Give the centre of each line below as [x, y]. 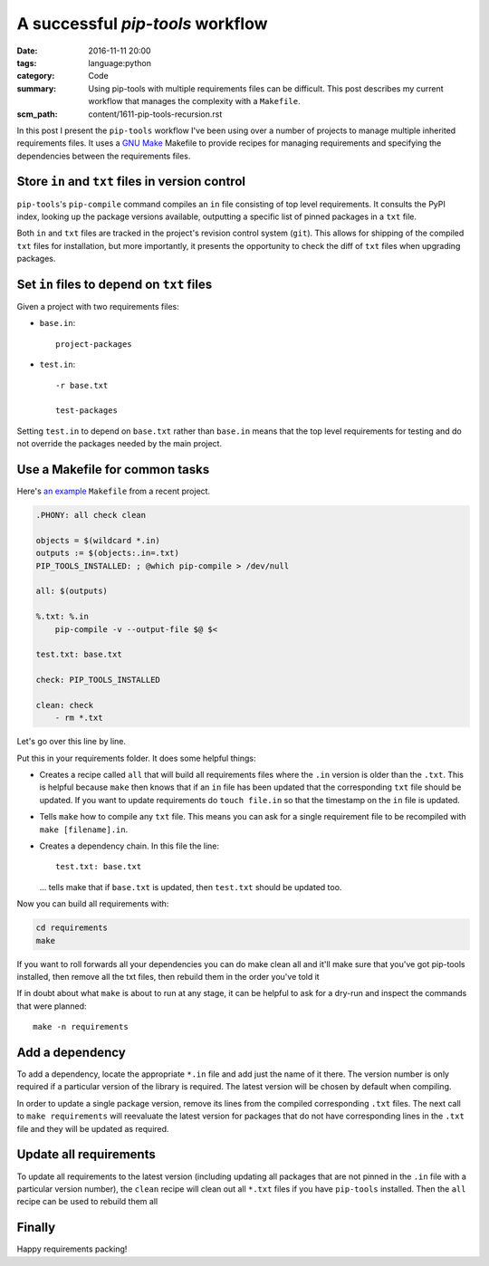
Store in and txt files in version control [131, 182]
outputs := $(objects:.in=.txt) [108, 553]
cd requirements [72, 928]
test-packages [86, 411]
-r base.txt [82, 385]
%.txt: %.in [62, 617]
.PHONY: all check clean [91, 515]
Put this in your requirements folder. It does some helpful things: [136, 758]
